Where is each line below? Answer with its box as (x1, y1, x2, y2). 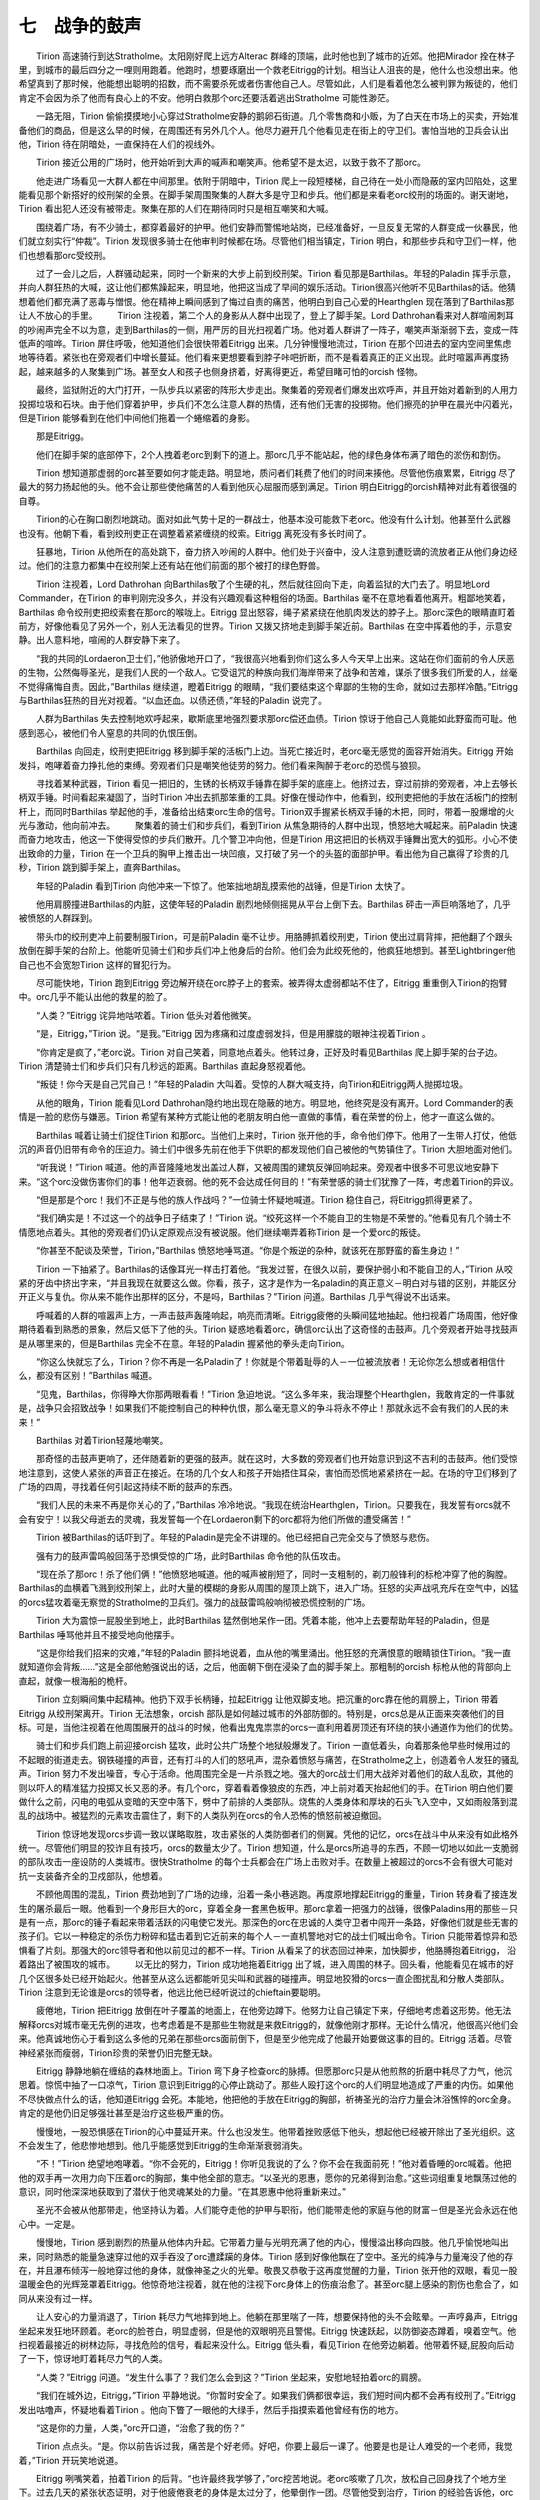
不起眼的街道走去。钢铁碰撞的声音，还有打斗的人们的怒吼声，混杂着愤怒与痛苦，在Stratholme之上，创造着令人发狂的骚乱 (18, 1753, 519, 1765)
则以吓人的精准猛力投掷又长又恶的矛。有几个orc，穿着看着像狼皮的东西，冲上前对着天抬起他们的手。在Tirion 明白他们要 (18, 1781, 514, 1794)
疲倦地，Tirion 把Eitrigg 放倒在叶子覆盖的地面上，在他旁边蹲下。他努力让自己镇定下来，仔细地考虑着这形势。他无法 (35, 2005, 512, 2017)
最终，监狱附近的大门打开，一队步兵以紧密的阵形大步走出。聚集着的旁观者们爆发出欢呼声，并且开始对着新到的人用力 (35, 384, 518, 396)
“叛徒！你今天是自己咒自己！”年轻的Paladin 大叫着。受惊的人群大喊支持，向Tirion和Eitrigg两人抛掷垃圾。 (35, 1078, 469, 1090)
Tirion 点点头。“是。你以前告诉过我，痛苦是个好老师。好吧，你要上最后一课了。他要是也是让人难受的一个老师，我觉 (35, 2440, 513, 2452)
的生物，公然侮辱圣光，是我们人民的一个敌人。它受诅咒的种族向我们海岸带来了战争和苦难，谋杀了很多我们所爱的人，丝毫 (18, 666, 518, 679)
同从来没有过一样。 (18, 2292, 98, 2304)
